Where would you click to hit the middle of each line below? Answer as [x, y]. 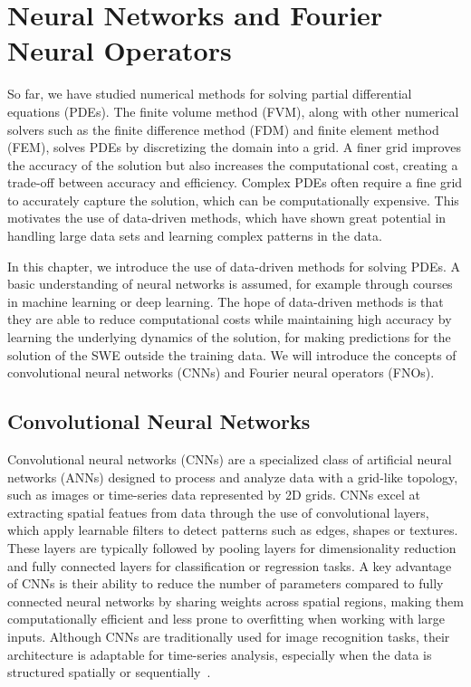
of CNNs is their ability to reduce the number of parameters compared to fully [226, 583]
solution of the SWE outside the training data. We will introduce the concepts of [232, 354]
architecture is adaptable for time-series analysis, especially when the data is [220, 654]
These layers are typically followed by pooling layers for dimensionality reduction [232, 547]
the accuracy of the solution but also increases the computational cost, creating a [233, 164]
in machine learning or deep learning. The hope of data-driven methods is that [226, 301]
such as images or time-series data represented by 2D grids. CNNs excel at [214, 495]
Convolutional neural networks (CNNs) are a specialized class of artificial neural [230, 459]
